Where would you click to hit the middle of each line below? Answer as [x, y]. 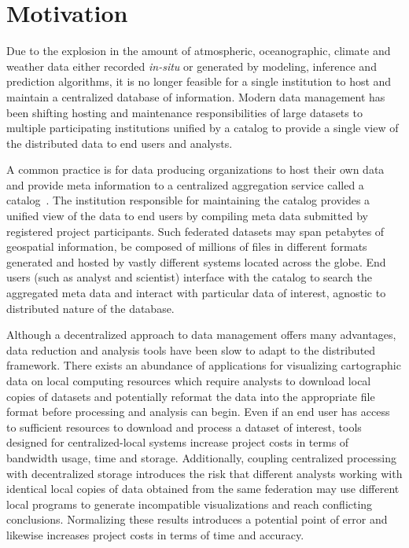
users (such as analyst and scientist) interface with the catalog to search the [190, 277]
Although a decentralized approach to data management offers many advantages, [201, 335]
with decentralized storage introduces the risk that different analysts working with [204, 473]
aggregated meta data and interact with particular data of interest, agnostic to [196, 293]
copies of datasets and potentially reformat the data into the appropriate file [191, 396]
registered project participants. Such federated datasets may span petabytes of [195, 231]
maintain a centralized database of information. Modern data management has [196, 96]
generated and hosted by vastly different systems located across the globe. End [196, 261]
